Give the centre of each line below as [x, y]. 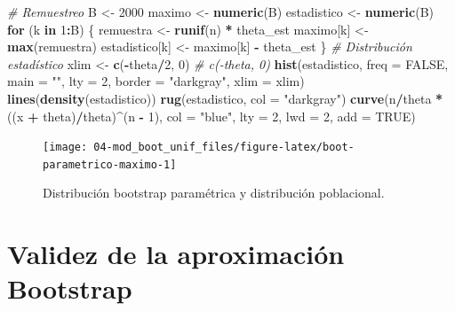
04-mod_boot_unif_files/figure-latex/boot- [224, 148]
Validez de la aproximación [176, 254]
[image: [65, 148]
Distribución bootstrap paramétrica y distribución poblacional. [214, 193]
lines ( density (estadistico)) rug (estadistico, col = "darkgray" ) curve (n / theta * [225, 98]
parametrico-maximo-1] [110, 164]
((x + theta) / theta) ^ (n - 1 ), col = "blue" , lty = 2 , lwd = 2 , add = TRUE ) [212, 116]
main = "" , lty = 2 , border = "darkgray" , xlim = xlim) [156, 81]
